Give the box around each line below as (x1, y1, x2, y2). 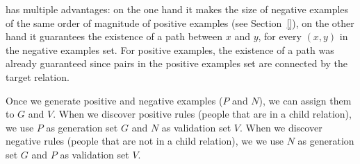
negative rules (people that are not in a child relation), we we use (6, 134, 284, 148)
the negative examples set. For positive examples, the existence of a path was (6, 42, 334, 57)
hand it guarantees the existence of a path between (6, 29, 223, 44)
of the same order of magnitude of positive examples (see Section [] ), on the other (6, 15, 354, 30)
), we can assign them (259, 93, 352, 107)
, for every (258, 29, 302, 44)
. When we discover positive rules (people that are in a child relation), (53, 107, 352, 121)
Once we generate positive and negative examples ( (6, 93, 223, 107)
